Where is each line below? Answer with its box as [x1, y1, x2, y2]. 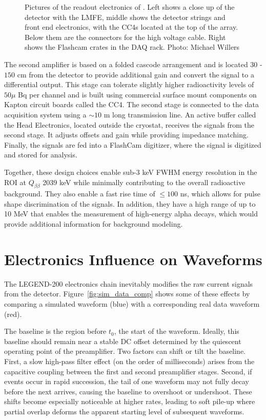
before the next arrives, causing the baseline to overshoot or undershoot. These [4, 386, 252, 396]
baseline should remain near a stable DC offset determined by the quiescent [4, 335, 241, 346]
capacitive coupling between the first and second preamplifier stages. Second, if [4, 366, 252, 376]
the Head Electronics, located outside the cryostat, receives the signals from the [4, 119, 255, 130]
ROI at [4, 176, 26, 187]
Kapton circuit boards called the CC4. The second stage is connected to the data [4, 99, 259, 110]
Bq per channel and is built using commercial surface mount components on [18, 89, 257, 99]
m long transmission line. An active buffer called [104, 109, 256, 119]
